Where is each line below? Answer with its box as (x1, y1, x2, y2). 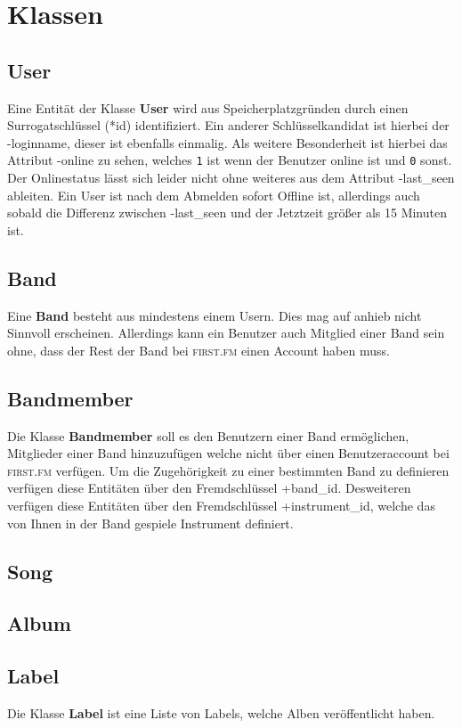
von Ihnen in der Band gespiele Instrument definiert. (7, 513, 294, 532)
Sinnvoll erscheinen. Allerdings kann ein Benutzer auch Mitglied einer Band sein (7, 323, 445, 342)
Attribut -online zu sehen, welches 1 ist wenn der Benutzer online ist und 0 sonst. (7, 151, 452, 169)
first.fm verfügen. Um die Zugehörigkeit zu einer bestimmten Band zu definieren (7, 461, 450, 479)
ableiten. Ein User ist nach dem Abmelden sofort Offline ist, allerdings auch (7, 185, 420, 204)
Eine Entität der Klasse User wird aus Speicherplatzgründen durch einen (7, 98, 409, 117)
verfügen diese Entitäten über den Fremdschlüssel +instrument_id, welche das (7, 495, 435, 514)
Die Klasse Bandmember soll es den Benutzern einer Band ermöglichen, (7, 426, 409, 445)
